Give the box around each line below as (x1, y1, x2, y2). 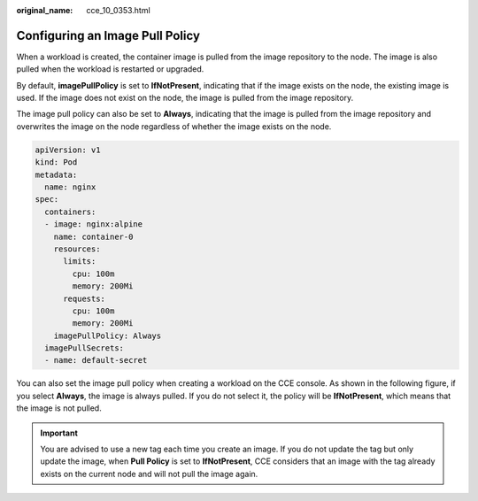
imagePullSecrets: (44, 343, 124, 353)
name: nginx (44, 182, 96, 192)
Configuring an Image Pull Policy (16, 27, 201, 43)
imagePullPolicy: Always (53, 330, 162, 341)
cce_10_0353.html (86, 5, 150, 15)
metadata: (35, 169, 78, 180)
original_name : (16, 5, 73, 15)
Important (40, 428, 79, 438)
